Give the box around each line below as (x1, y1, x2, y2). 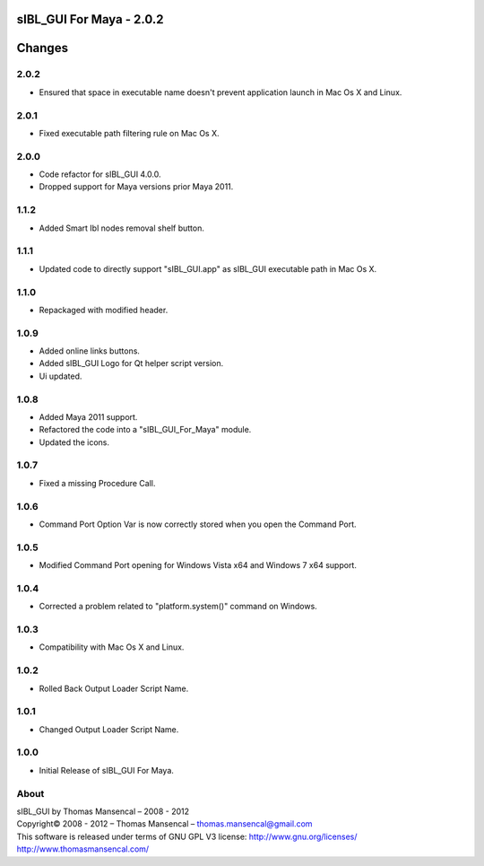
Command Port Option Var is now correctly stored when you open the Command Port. (39, 519, 358, 529)
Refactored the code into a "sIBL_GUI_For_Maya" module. (39, 424, 252, 435)
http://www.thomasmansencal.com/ (16, 844, 150, 854)
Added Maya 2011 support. (39, 411, 138, 422)
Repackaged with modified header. (39, 304, 169, 315)
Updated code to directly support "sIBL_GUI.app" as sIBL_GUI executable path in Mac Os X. (39, 263, 377, 274)
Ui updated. (39, 371, 82, 381)
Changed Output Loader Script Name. (39, 723, 179, 735)
